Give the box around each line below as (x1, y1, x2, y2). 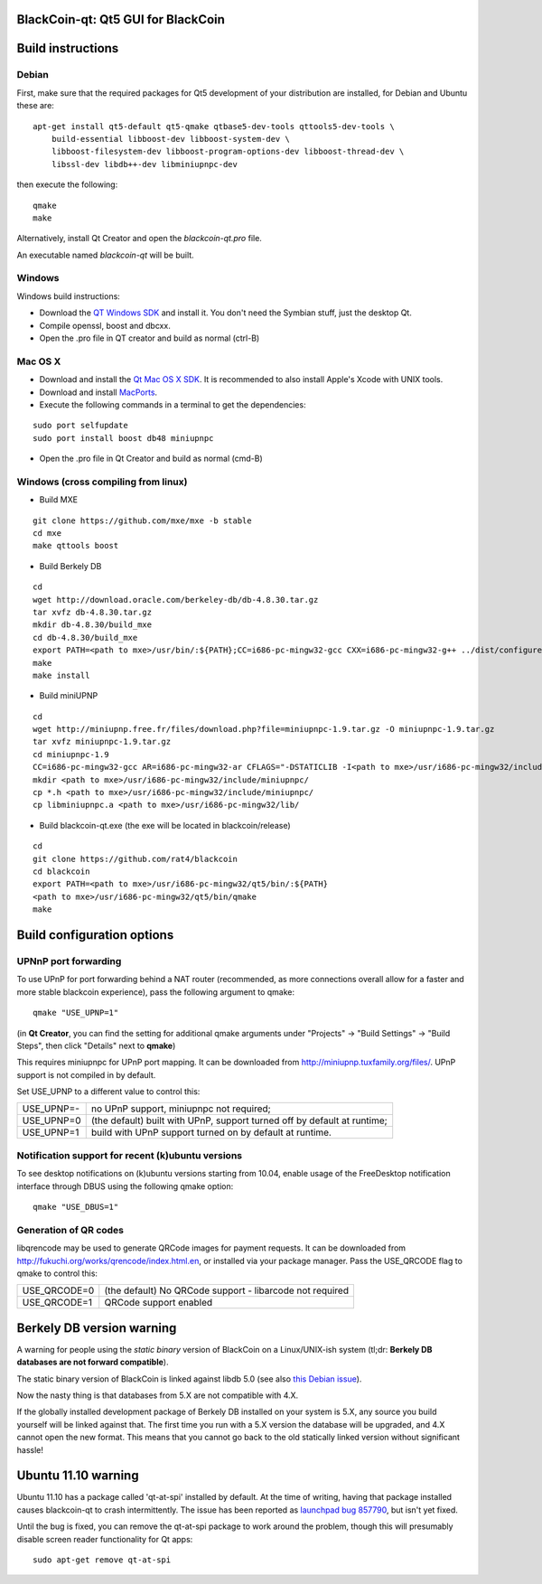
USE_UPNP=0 (22, 1114, 81, 1127)
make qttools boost (33, 540, 119, 551)
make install (33, 670, 90, 680)
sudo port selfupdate (33, 420, 128, 431)
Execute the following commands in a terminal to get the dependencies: (39, 398, 306, 410)
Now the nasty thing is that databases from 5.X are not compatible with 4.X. (16, 1390, 299, 1401)
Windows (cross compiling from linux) (16, 475, 188, 488)
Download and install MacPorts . (39, 387, 158, 398)
